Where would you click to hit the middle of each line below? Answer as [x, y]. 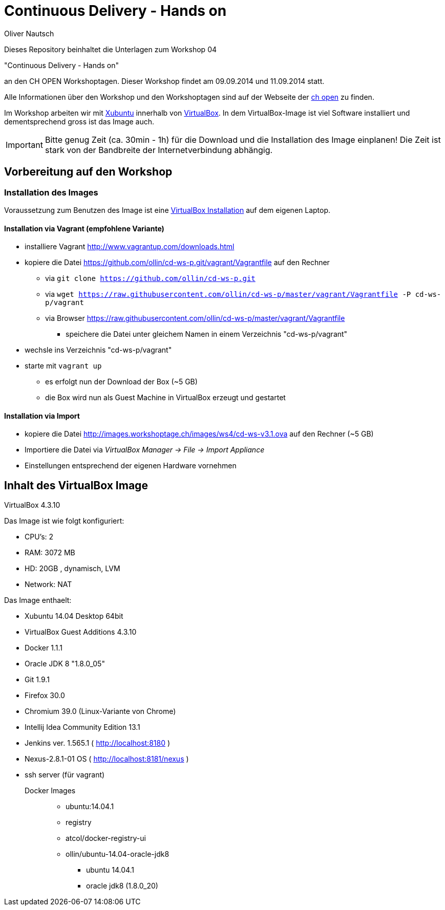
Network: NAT [48, 584]
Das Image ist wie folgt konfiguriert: [64, 521]
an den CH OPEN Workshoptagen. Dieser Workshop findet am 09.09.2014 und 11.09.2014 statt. [164, 81]
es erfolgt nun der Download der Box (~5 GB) [121, 382]
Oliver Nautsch [29, 33]
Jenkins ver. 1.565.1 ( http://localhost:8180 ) [98, 743]
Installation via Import [42, 416]
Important [24, 145]
